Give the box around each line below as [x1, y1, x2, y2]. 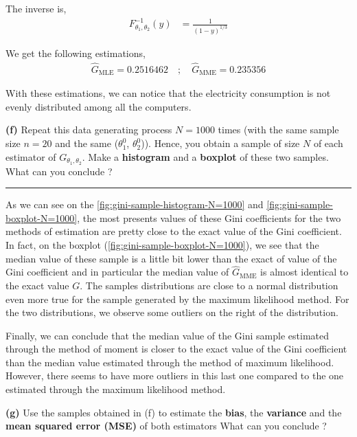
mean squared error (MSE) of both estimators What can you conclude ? [5, 418, 327, 433]
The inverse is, [5, 1, 67, 15]
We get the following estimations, [5, 46, 146, 60]
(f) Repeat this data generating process [5, 122, 172, 137]
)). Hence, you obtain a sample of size [141, 136, 300, 150]
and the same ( [55, 136, 119, 150]
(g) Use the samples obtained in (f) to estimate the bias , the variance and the [5, 405, 342, 419]
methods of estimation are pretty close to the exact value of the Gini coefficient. [5, 224, 342, 238]
